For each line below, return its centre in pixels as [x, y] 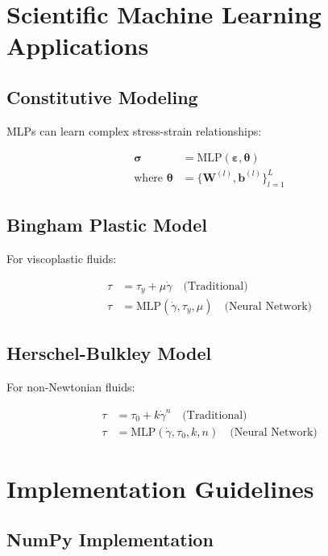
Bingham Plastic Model [107, 225]
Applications [78, 46]
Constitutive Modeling [102, 96]
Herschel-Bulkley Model [109, 353]
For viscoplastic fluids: [62, 258]
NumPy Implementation [110, 539]
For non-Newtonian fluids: [71, 387]
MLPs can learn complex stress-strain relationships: [134, 130]
